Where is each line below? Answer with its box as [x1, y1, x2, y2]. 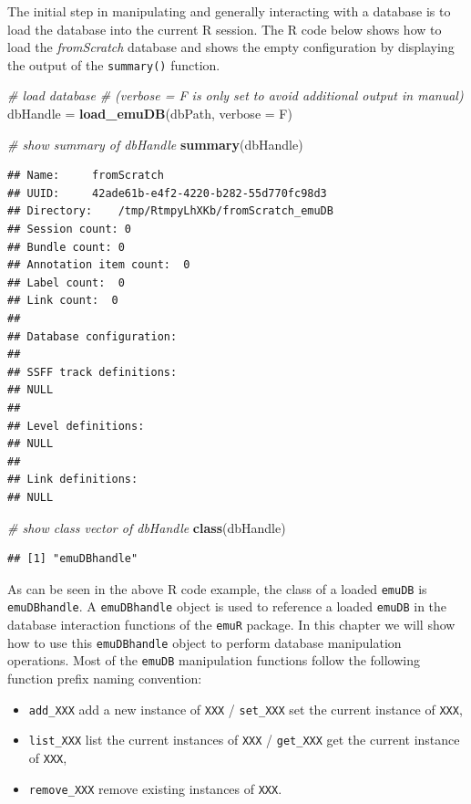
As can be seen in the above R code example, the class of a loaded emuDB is [7, 579, 427, 598]
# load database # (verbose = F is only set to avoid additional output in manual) [7, 86, 464, 105]
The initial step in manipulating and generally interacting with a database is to [7, 2, 451, 20]
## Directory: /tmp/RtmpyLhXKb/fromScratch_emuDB [7, 204, 333, 218]
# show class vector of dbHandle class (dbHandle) [7, 517, 286, 537]
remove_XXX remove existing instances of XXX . [28, 778, 282, 798]
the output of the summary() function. [7, 55, 220, 74]
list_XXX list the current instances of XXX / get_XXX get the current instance [28, 730, 460, 749]
